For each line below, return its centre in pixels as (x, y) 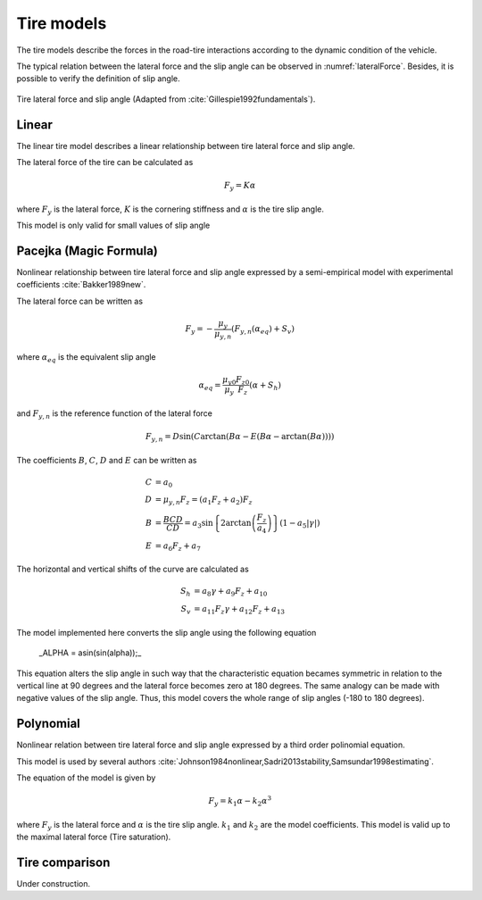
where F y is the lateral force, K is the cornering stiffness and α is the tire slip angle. (170, 210)
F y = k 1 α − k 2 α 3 (240, 801)
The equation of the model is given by (86, 778)
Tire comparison (63, 862)
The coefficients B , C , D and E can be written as (107, 460)
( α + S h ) (265, 386)
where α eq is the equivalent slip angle (86, 358)
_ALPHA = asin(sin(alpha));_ (90, 653)
